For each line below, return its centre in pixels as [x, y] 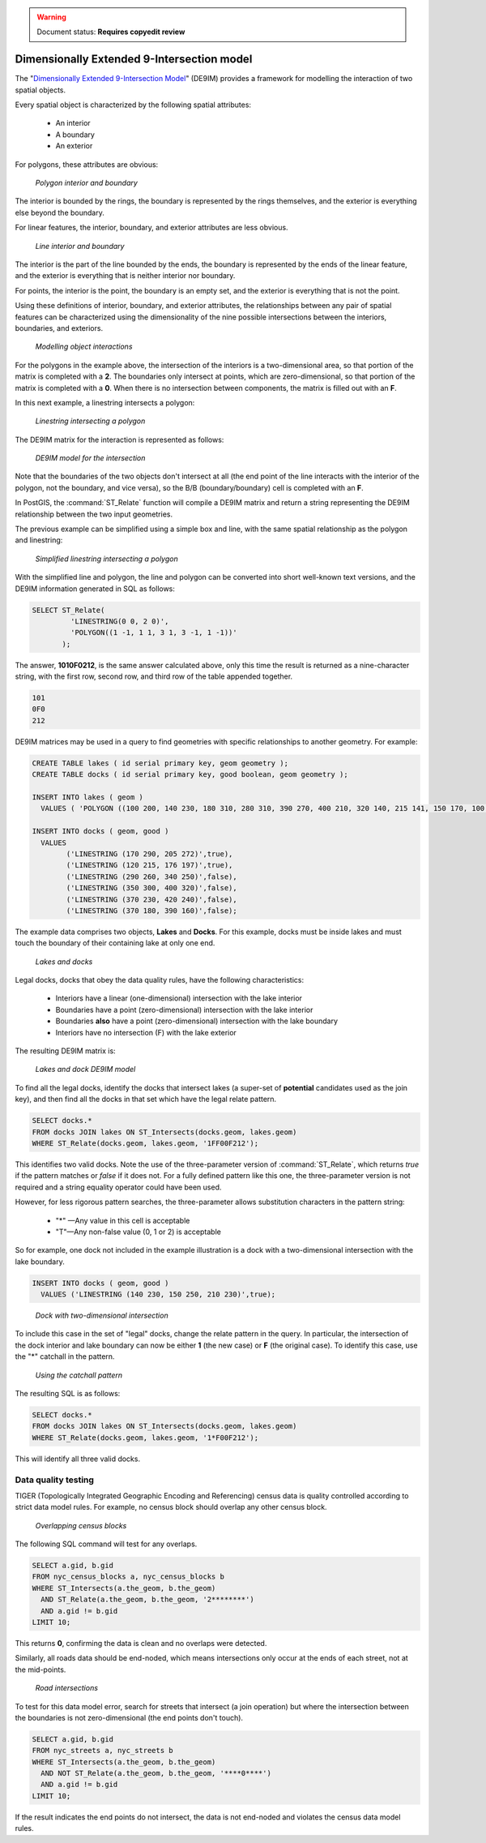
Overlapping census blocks [81, 1525]
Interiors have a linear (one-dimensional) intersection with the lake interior [179, 998]
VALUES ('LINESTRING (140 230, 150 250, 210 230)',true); [158, 1294]
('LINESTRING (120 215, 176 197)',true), [149, 865]
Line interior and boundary [80, 246]
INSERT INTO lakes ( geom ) [87, 797]
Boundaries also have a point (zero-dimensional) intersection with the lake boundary [197, 1021]
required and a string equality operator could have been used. [118, 1187]
